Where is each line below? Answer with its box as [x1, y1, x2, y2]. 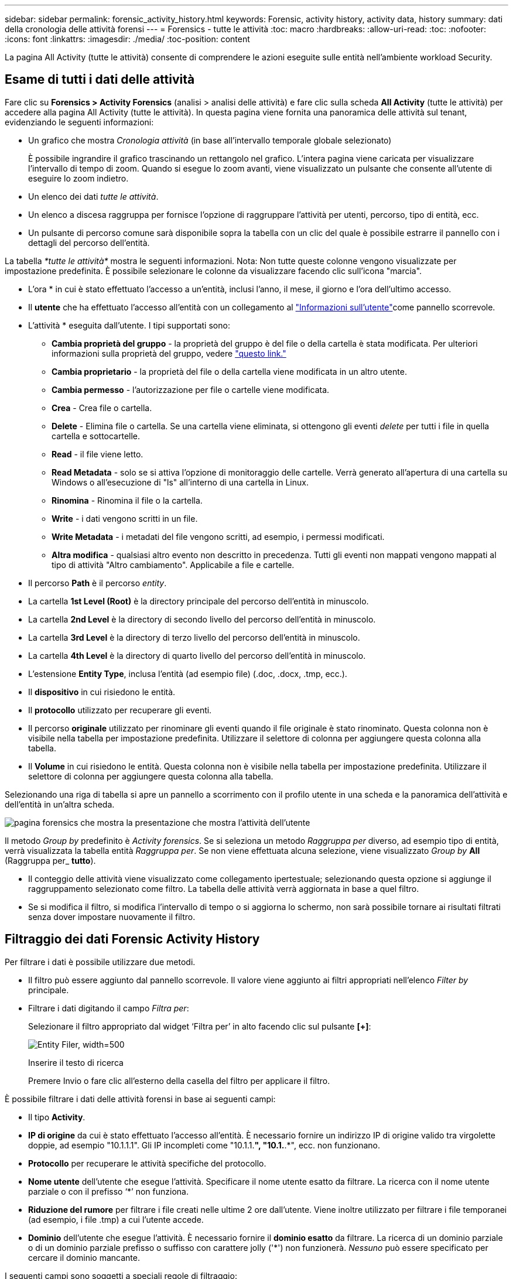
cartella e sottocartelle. [52, 430, 141, 441]
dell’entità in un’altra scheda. [5, 799, 115, 809]
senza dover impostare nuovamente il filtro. [28, 911, 196, 922]
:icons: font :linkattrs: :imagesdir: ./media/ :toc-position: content [5, 34, 250, 44]
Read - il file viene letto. [52, 449, 143, 459]
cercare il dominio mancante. [28, 1252, 140, 1263]
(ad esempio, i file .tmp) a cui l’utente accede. [28, 1214, 204, 1225]
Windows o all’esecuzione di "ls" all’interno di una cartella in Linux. [52, 477, 309, 487]
